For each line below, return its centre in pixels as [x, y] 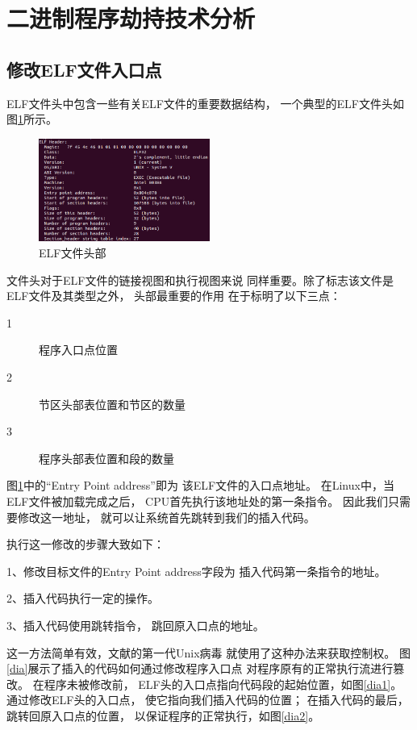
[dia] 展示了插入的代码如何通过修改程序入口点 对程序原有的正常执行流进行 [200, 668]
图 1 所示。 [32, 119]
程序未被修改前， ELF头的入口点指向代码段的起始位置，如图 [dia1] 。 [223, 684]
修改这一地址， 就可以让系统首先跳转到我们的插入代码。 [166, 517]
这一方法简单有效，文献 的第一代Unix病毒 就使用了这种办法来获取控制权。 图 [208, 652]
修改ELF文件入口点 [84, 69]
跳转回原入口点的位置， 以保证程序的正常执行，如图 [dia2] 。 [163, 715]
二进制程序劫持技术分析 [131, 18]
